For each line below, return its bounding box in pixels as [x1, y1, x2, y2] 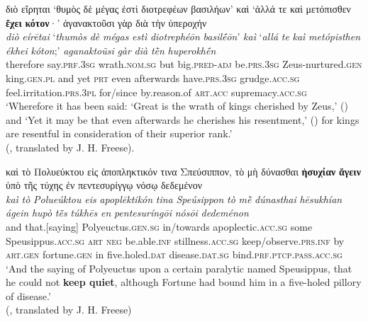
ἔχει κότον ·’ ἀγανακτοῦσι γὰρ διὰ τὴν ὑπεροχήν [6, 15, 207, 30]
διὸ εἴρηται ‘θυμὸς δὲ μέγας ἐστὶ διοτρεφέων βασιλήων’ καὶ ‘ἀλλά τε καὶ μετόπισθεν [6, 1, 351, 16]
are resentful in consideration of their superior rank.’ [6, 126, 233, 141]
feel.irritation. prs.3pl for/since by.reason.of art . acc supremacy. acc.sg [6, 84, 307, 99]
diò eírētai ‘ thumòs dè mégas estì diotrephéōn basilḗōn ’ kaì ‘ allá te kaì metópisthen [6, 29, 361, 44]
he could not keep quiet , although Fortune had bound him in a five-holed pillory [6, 275, 362, 289]
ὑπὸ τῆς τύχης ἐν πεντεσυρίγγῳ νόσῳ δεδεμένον [6, 178, 202, 192]
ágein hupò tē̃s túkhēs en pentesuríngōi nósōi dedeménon [6, 205, 249, 220]
